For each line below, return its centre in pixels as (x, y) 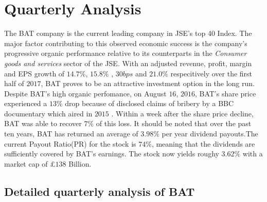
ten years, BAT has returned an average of (71, 134)
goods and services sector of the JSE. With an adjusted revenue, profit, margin (128, 63)
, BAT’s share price (225, 93)
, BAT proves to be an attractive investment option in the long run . (148, 83)
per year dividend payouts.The (210, 134)
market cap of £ (30, 163)
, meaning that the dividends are (203, 143)
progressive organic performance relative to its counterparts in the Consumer (126, 53)
